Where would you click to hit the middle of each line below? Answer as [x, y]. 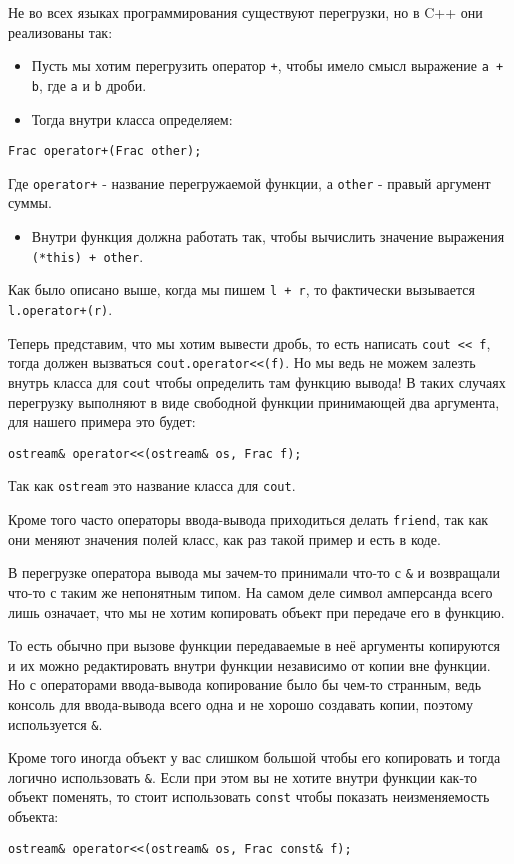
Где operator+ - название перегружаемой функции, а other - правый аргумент [249, 182]
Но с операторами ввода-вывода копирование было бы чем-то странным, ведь [245, 684]
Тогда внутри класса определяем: [132, 118]
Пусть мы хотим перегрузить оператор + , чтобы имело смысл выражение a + [267, 65]
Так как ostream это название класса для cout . [152, 485]
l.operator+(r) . [60, 308]
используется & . [55, 723]
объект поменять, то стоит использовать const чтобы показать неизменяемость [249, 796]
